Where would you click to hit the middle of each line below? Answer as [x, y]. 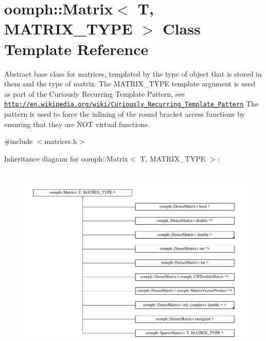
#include [19, 141]
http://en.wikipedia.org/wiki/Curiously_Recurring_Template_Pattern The [131, 104]
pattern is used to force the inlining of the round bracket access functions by [125, 113]
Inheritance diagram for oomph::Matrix [66, 158]
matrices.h [61, 141]
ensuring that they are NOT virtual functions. [77, 124]
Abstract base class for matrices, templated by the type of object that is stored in [133, 73]
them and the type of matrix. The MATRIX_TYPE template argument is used [130, 84]
